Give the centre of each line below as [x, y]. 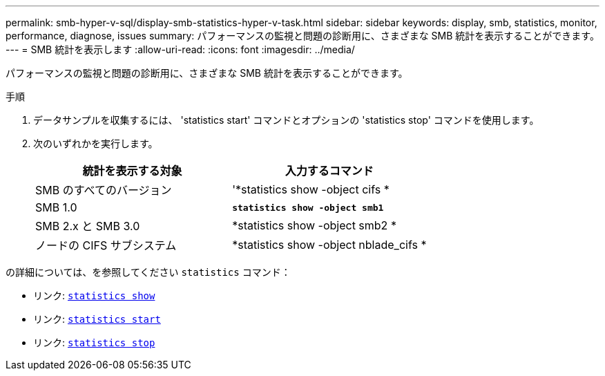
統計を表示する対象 [132, 171]
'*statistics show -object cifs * [311, 189]
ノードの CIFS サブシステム [106, 245]
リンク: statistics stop [94, 342]
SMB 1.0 [56, 207]
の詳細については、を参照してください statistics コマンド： [148, 272]
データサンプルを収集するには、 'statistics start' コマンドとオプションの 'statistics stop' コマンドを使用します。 [286, 120]
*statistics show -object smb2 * [314, 225]
